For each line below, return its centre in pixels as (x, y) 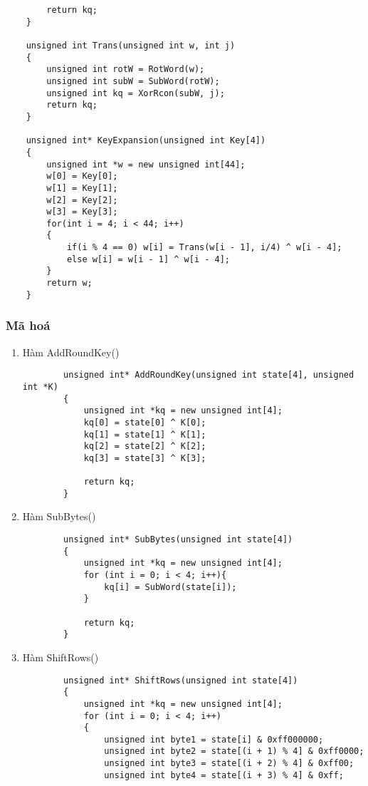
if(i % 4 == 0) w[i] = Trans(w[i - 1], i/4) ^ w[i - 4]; (204, 248)
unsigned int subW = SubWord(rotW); (133, 81)
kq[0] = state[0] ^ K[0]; (145, 422)
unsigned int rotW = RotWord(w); (126, 69)
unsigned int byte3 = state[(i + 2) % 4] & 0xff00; (229, 764)
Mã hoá (28, 325)
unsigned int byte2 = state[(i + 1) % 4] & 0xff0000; (234, 751)
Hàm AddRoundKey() (71, 352)
